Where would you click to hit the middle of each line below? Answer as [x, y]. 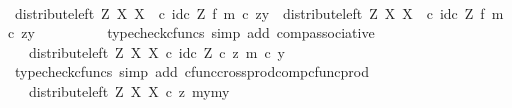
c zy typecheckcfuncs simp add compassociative [191, 32]
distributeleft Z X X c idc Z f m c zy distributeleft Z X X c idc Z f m [259, 12]
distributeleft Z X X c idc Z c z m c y [157, 51]
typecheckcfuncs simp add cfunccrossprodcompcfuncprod [191, 71]
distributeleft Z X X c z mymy [129, 90]
